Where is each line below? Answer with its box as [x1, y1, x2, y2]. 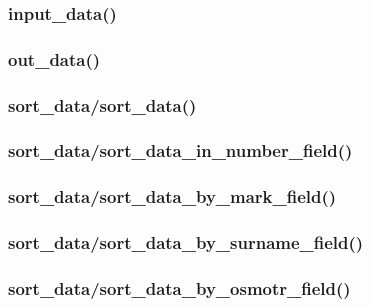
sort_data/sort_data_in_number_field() [8, 138, 353, 163]
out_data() [8, 46, 101, 71]
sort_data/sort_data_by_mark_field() [8, 184, 337, 209]
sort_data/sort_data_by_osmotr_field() [8, 275, 351, 300]
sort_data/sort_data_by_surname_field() [8, 230, 364, 255]
